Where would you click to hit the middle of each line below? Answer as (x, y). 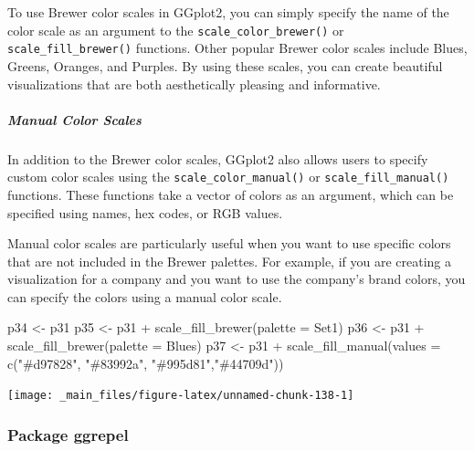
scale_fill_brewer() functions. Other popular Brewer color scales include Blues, (237, 48)
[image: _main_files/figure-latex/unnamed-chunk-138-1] (181, 396)
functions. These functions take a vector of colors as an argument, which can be (231, 194)
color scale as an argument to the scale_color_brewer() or (176, 30)
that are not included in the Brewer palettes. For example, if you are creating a (230, 261)
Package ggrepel (68, 434)
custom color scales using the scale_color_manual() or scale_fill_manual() (228, 177)
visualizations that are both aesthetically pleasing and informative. (194, 84)
